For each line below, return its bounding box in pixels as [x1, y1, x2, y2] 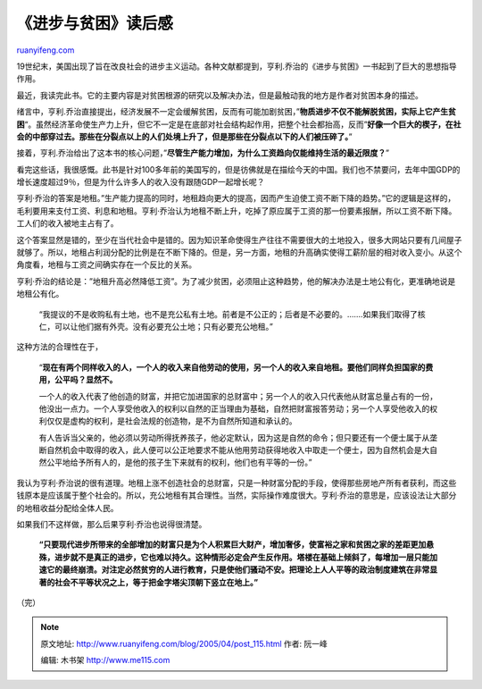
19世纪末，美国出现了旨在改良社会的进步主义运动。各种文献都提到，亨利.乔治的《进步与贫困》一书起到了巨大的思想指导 [16, 61, 457, 71]
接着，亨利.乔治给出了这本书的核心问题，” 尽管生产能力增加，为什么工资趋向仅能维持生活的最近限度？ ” [16, 147, 390, 158]
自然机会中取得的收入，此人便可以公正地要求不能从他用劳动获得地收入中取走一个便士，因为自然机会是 [46, 445, 422, 456]
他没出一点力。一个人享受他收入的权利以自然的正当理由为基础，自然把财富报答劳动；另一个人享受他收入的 [38, 403, 430, 414]
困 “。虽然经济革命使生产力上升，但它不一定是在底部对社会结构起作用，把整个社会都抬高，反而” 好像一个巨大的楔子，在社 [16, 119, 461, 130]
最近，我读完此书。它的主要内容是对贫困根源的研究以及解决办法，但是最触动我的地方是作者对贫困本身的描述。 [16, 89, 423, 100]
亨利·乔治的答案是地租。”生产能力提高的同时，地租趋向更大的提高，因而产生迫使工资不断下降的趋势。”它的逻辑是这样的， [16, 193, 456, 204]
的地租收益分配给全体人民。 [16, 502, 119, 513]
